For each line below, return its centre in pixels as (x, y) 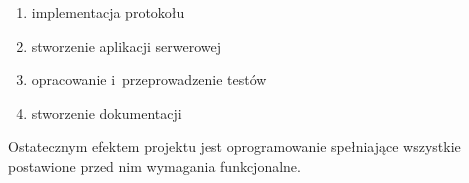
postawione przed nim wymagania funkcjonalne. (154, 165)
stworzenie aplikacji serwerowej (126, 45)
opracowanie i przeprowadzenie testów (149, 79)
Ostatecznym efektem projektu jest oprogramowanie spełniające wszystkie (234, 146)
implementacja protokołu (108, 12)
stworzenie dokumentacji (106, 112)
